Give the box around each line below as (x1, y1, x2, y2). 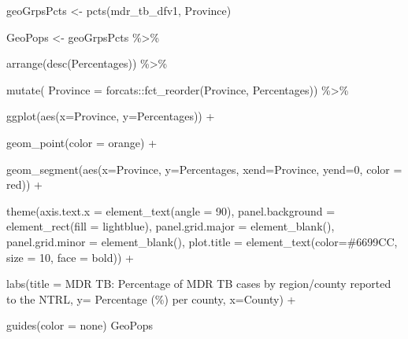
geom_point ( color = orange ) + (6, 134, 158, 150)
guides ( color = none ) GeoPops (6, 317, 154, 333)
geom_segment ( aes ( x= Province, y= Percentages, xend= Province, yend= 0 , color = (6, 160, 402, 177)
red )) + (6, 176, 43, 193)
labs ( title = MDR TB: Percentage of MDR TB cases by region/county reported (6, 275, 391, 292)
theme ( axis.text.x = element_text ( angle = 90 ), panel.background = (6, 202, 336, 219)
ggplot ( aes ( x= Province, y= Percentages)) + (6, 108, 215, 124)
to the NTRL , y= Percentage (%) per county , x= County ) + (6, 290, 296, 307)
